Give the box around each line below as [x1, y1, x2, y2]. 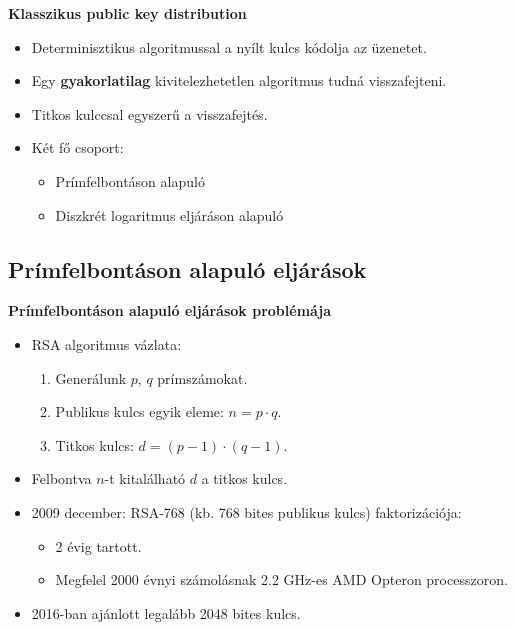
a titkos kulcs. [201, 468, 288, 489]
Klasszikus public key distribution [8, 3, 247, 23]
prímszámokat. [157, 367, 248, 388]
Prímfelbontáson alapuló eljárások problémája [8, 300, 332, 321]
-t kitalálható [104, 468, 186, 489]
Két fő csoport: [31, 137, 124, 158]
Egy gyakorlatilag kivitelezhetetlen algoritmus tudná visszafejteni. [31, 70, 447, 91]
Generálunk [55, 367, 127, 388]
